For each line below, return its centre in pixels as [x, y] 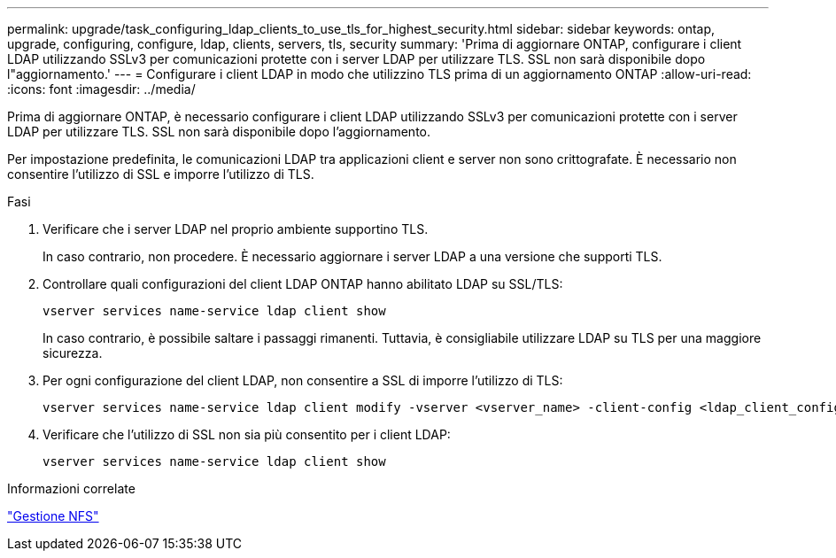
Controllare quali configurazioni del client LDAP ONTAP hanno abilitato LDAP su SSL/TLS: [303, 284]
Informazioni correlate [71, 488]
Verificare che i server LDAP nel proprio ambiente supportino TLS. [236, 229]
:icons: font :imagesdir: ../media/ [101, 89]
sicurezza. [73, 353]
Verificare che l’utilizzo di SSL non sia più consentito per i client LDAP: [247, 434]
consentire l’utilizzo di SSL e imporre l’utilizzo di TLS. [161, 174]
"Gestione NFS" [53, 516]
